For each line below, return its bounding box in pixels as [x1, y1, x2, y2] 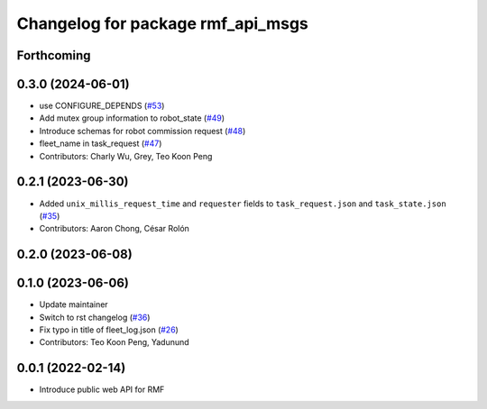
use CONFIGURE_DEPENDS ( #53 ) [39, 100, 165, 112]
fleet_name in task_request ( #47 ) [39, 138, 162, 149]
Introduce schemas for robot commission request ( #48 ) [39, 125, 246, 136]
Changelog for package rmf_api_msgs [16, 14, 308, 33]
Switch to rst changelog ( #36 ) [39, 312, 151, 323]
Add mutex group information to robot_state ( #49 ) [39, 113, 225, 123]
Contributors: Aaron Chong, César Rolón [39, 223, 189, 234]
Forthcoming [16, 48, 91, 63]
